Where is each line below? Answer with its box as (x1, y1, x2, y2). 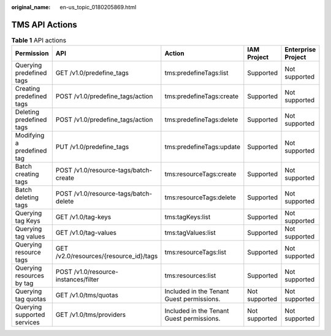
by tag (15, 279, 34, 288)
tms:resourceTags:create (164, 170, 237, 178)
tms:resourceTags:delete (164, 193, 236, 202)
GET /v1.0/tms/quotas (55, 291, 119, 300)
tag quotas (15, 295, 46, 304)
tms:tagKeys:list (164, 213, 211, 221)
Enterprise (284, 45, 316, 54)
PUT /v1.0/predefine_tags (55, 143, 129, 151)
